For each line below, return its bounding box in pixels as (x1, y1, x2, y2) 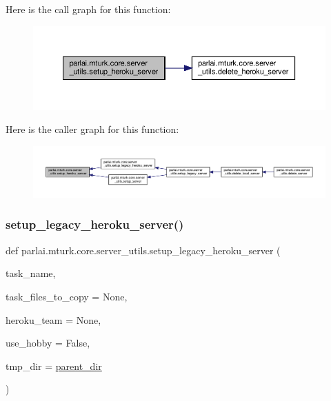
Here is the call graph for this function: (6, 2, 171, 16)
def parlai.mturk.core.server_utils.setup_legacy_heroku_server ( (6, 243, 281, 257)
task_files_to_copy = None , (6, 289, 128, 303)
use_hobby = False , (6, 336, 90, 350)
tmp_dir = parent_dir (6, 358, 102, 373)
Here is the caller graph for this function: (6, 122, 179, 136)
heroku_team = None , (6, 312, 101, 327)
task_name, (6, 266, 56, 280)
